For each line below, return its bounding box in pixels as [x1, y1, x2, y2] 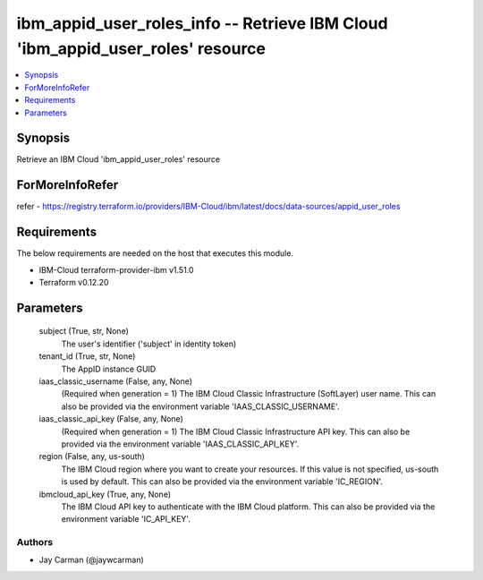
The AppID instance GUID [61, 363, 157, 374]
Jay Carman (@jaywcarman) [38, 555, 145, 566]
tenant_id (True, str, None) [38, 351, 136, 362]
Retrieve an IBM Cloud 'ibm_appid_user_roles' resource [16, 154, 221, 165]
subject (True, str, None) [38, 326, 130, 337]
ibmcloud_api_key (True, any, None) [38, 489, 172, 499]
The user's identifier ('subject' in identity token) [61, 338, 237, 349]
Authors [16, 536, 54, 549]
